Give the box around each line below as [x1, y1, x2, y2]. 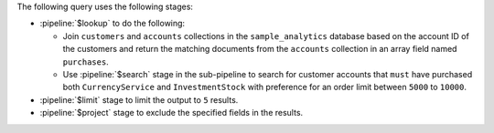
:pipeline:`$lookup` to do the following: [39, 18, 186, 29]
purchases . [62, 56, 109, 67]
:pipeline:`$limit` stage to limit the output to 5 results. [39, 94, 239, 105]
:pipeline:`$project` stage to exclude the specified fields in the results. [39, 107, 304, 118]
